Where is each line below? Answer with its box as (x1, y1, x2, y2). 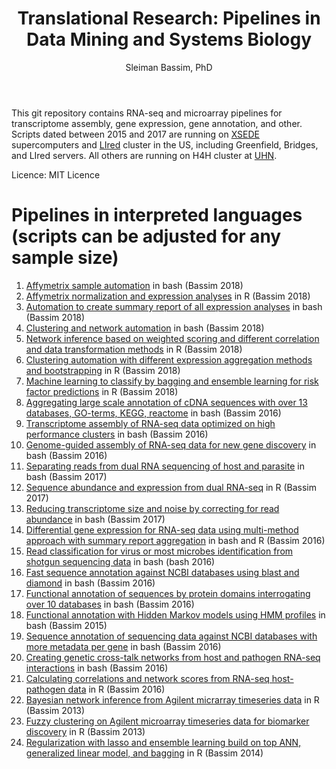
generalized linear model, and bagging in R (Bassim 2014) (25, 747, 264, 759)
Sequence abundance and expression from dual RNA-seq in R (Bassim (25, 481, 317, 493)
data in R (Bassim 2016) (67, 683, 166, 695)
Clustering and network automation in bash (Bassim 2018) (25, 322, 265, 334)
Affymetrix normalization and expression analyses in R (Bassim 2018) (25, 290, 311, 302)
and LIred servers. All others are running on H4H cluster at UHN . (11, 149, 278, 161)
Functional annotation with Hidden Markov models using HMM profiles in (25, 608, 326, 621)
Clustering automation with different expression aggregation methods (25, 353, 313, 366)
